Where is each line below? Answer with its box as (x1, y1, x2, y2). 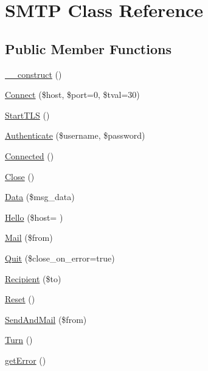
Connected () (5, 149, 54, 162)
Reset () (5, 293, 35, 305)
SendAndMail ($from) (5, 313, 87, 325)
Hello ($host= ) (5, 210, 63, 223)
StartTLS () (5, 108, 50, 121)
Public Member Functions (5, 39, 172, 58)
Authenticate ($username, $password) (5, 129, 145, 142)
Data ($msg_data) (5, 190, 75, 203)
